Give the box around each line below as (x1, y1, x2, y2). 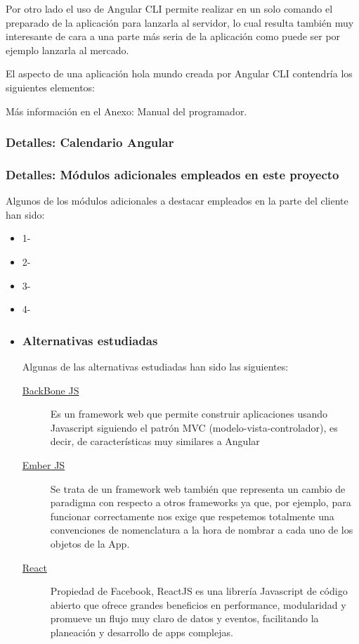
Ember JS (22, 457, 65, 472)
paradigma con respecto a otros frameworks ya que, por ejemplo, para (50, 495, 351, 510)
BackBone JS (22, 382, 79, 397)
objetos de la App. (50, 536, 130, 550)
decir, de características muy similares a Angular (50, 434, 260, 449)
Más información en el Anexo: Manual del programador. (6, 103, 247, 118)
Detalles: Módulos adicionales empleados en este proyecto (6, 165, 339, 183)
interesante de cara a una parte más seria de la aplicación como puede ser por (6, 29, 341, 44)
